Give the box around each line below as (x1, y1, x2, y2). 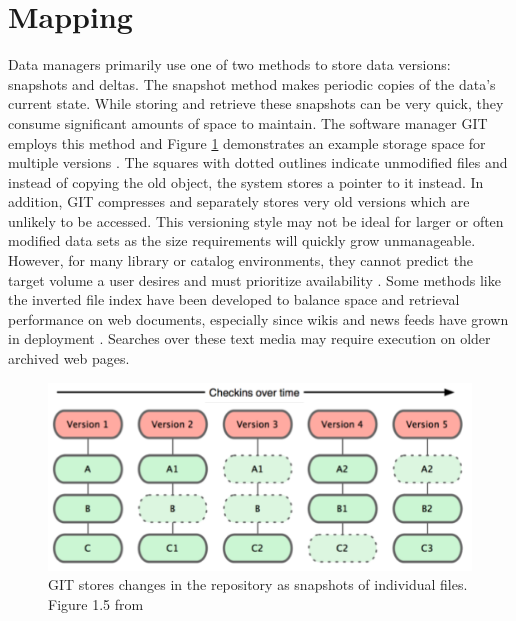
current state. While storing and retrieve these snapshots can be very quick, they (8, 93, 504, 114)
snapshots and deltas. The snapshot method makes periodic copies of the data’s (8, 73, 496, 94)
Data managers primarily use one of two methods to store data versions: (8, 54, 451, 75)
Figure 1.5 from (48, 593, 144, 614)
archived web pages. (8, 348, 130, 369)
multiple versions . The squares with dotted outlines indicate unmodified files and (8, 152, 508, 173)
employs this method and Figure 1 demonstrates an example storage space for (8, 132, 486, 153)
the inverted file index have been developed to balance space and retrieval (8, 289, 460, 310)
